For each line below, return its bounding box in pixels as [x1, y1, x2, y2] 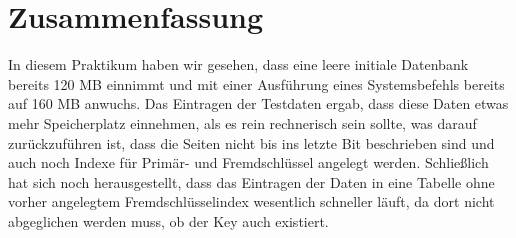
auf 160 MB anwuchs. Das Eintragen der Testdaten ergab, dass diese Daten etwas [8, 93, 509, 114]
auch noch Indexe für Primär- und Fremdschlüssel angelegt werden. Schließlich [8, 152, 489, 173]
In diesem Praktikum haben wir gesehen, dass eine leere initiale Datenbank [8, 54, 469, 75]
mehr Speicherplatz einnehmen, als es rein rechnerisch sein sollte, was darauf [8, 112, 477, 133]
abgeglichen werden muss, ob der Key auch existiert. [8, 210, 329, 231]
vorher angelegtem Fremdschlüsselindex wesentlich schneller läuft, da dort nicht [8, 191, 495, 212]
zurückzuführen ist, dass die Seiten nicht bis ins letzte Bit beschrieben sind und [8, 132, 495, 153]
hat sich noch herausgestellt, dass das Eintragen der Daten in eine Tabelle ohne [8, 171, 495, 192]
